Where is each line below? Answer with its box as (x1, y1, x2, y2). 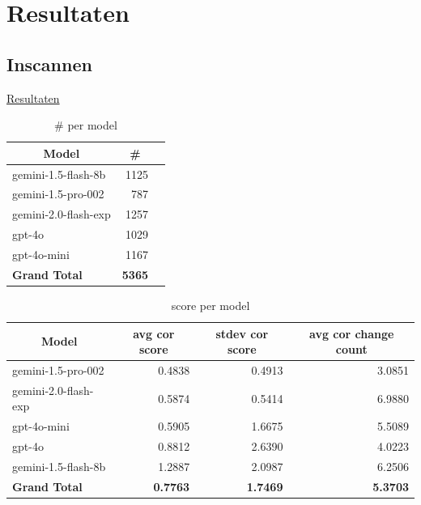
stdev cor (215, 325, 269, 342)
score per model (171, 296, 250, 313)
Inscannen (6, 51, 92, 76)
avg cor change (309, 325, 394, 342)
